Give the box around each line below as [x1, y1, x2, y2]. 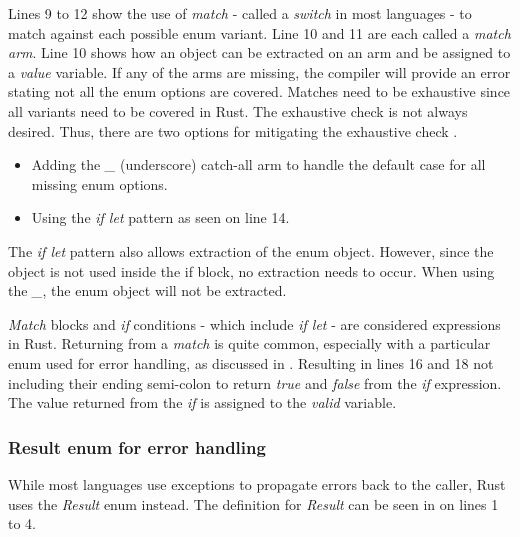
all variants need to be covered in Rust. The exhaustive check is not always [8, 100, 468, 121]
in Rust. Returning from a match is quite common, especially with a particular [8, 333, 491, 354]
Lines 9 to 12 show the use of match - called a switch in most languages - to [8, 3, 472, 23]
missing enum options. [31, 173, 168, 194]
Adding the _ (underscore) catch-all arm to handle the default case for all [31, 154, 486, 175]
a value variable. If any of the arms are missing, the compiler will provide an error [8, 61, 511, 82]
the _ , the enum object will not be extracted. [8, 280, 287, 301]
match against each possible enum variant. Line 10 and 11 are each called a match [8, 22, 511, 43]
